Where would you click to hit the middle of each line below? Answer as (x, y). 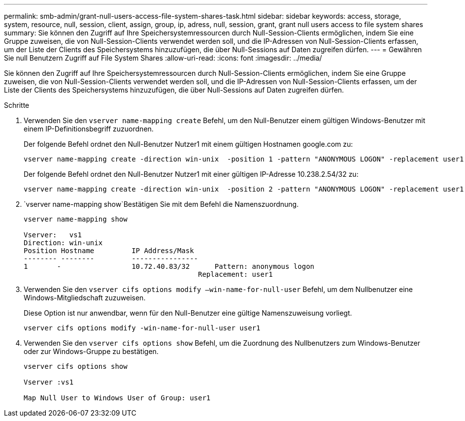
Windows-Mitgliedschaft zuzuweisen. (85, 298)
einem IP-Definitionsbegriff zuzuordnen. (89, 129)
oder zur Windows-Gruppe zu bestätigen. (91, 351)
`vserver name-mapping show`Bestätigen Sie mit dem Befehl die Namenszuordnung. (161, 204)
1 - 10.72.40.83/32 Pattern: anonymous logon (169, 266)
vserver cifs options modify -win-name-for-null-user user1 (142, 328)
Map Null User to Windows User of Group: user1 (117, 398)
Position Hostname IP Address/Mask (109, 251)
